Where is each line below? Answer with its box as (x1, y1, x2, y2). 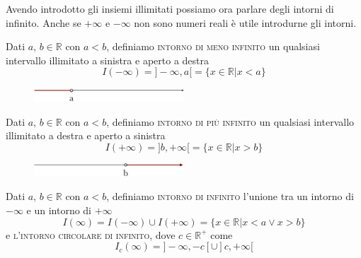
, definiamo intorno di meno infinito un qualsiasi (106, 39, 320, 54)
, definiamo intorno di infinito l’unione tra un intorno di (106, 189, 354, 204)
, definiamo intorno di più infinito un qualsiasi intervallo (106, 114, 355, 129)
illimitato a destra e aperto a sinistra (6, 128, 166, 143)
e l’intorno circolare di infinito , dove (6, 227, 176, 242)
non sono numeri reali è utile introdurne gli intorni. (134, 15, 357, 30)
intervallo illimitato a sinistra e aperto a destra (6, 52, 209, 67)
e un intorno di (26, 203, 92, 218)
